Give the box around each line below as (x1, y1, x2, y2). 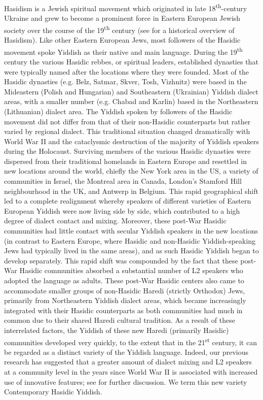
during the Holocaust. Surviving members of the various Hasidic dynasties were (4, 146, 251, 156)
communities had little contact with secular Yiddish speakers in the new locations (4, 225, 258, 236)
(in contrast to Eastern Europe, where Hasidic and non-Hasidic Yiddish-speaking (4, 235, 256, 246)
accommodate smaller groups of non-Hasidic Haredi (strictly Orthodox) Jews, (4, 285, 245, 295)
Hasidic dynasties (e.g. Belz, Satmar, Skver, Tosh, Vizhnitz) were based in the (4, 76, 247, 87)
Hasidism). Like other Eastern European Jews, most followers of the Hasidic (4, 35, 241, 45)
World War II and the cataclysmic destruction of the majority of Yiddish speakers (4, 136, 259, 146)
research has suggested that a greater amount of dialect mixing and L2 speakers (4, 356, 252, 367)
